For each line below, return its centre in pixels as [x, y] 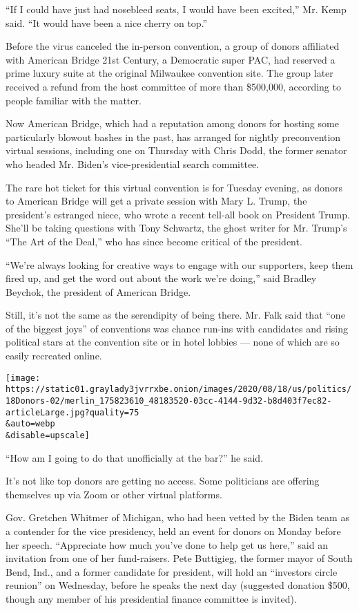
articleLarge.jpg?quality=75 [72, 412]
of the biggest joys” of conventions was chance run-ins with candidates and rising [177, 328]
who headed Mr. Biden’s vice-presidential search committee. [133, 163]
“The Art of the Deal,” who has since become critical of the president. [154, 241]
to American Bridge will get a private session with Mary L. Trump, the [156, 201]
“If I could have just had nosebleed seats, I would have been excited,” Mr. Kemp [176, 9]
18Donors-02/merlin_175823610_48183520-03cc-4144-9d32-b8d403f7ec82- [169, 401]
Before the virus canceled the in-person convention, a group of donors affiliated [173, 46]
